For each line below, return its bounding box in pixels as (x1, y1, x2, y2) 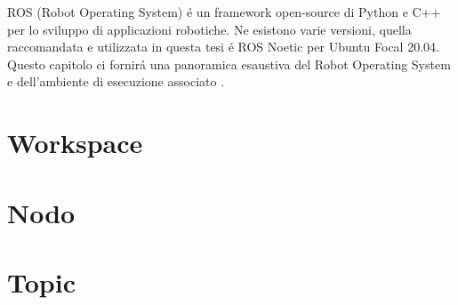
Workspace (7, 124, 143, 161)
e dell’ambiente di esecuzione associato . (7, 72, 225, 91)
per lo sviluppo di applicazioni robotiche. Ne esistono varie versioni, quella (7, 20, 412, 38)
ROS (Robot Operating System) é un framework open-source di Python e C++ (7, 3, 441, 20)
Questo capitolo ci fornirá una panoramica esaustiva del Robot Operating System (7, 54, 451, 73)
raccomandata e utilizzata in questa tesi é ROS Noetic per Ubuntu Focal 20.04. (7, 37, 439, 56)
